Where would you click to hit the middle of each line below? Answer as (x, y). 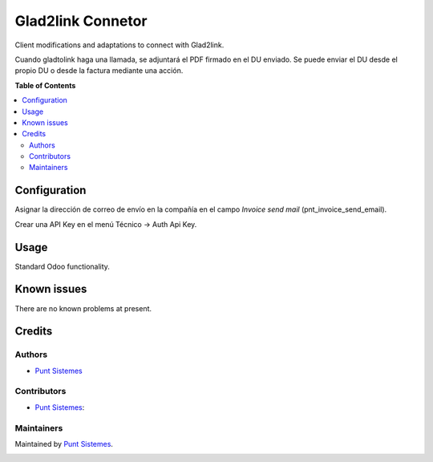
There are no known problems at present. (83, 308)
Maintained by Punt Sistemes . (64, 444)
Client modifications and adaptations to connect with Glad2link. (119, 45)
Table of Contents (45, 85)
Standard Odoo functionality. (62, 266)
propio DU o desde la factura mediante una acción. (99, 71)
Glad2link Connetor (81, 21)
